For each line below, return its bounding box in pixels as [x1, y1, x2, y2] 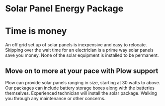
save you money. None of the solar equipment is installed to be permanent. [5, 52, 159, 58]
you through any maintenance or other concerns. [5, 95, 106, 101]
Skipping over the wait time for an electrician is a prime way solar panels [5, 47, 154, 53]
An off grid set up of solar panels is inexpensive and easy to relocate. [5, 42, 147, 48]
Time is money [5, 26, 67, 37]
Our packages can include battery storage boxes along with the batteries [5, 85, 155, 91]
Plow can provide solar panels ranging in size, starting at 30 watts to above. [5, 79, 161, 85]
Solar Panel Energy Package [5, 3, 124, 14]
